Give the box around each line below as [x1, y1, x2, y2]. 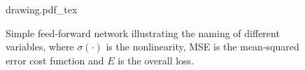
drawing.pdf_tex [6, 2, 78, 16]
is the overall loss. [118, 52, 194, 67]
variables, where [6, 39, 74, 54]
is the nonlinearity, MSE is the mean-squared [106, 39, 299, 54]
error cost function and [6, 52, 104, 67]
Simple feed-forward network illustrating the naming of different [6, 25, 280, 40]
